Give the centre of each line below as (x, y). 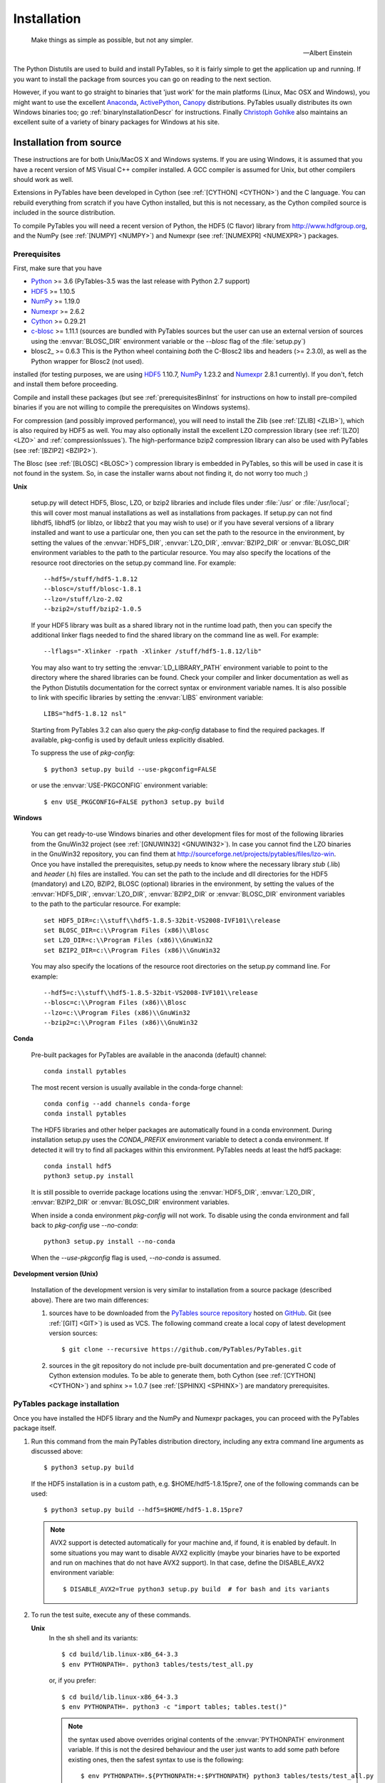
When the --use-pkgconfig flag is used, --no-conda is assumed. (126, 1257)
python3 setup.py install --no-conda (110, 1242)
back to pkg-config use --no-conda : (84, 1225)
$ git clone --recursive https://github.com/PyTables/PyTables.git (182, 1349)
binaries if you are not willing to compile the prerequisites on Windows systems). (132, 407)
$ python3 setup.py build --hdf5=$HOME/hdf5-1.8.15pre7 (143, 1510)
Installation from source (67, 143)
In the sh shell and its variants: (93, 1638)
